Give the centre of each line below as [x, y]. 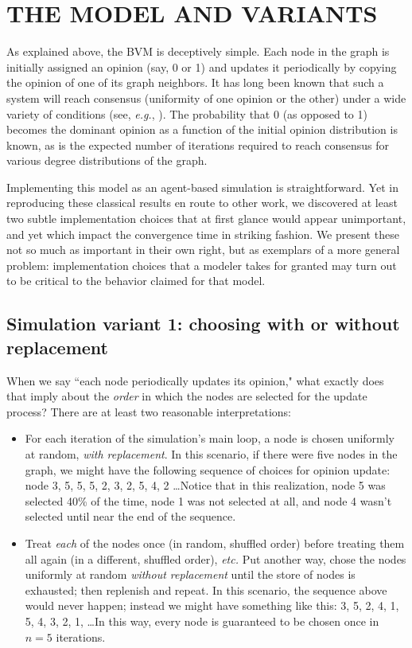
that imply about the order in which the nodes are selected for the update [187, 396]
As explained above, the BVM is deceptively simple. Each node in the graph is [198, 51]
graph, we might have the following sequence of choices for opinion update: [208, 469]
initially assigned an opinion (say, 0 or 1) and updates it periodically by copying [202, 66]
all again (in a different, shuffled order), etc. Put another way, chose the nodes [216, 558]
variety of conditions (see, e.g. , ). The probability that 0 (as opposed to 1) [187, 113]
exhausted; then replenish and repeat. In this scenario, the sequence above [206, 589]
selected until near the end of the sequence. [130, 516]
